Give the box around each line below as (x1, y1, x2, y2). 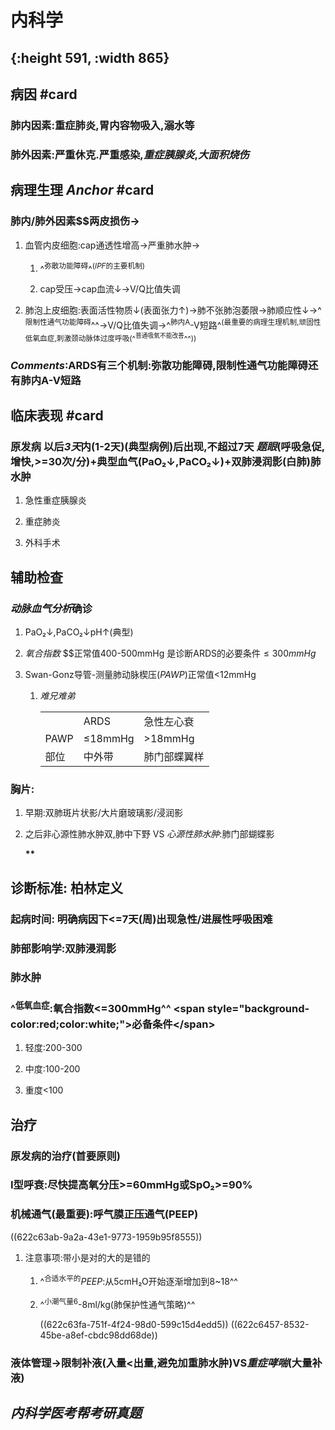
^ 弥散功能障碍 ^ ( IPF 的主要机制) (39, 261, 146, 275)
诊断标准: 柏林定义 (10, 879, 123, 896)
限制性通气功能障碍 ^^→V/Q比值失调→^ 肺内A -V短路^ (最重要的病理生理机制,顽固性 (24, 317, 322, 331)
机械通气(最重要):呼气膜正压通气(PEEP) (10, 1207, 199, 1221)
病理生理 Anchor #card (10, 182, 155, 199)
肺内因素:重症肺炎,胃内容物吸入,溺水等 (10, 118, 195, 132)
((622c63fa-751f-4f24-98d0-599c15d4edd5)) (39, 1319, 229, 1331)
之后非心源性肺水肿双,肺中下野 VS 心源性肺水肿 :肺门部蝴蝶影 (24, 828, 275, 840)
